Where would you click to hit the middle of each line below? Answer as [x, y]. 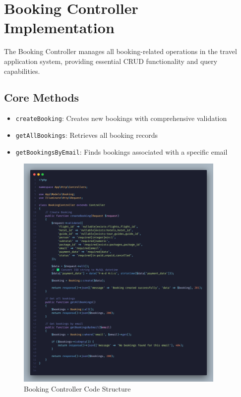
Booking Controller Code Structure [77, 388]
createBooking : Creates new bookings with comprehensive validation [121, 118]
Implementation [59, 28]
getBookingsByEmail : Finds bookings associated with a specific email [121, 151]
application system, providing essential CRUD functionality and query [111, 61]
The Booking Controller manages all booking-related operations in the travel [120, 51]
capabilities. [22, 71]
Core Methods [42, 97]
